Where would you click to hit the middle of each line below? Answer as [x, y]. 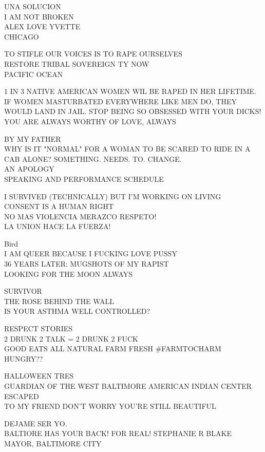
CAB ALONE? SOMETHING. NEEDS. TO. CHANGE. [93, 158]
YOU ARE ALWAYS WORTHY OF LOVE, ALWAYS [90, 121]
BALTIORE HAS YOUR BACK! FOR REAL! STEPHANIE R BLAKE [118, 433]
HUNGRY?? [24, 358]
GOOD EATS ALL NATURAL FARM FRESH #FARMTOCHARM [113, 349]
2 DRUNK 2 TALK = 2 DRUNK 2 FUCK [71, 338]
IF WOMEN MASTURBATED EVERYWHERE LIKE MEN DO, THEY [120, 101]
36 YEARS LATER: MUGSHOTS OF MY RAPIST [87, 264]
